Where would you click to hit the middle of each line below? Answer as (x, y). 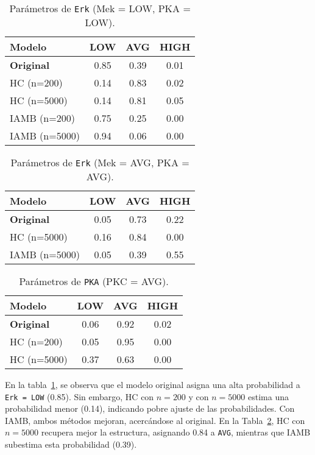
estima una (268, 396)
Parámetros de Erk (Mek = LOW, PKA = (100, 8)
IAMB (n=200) (42, 118)
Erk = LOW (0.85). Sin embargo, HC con (80, 396)
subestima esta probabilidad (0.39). (71, 444)
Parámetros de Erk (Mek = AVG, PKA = (100, 162)
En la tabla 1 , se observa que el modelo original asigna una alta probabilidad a (153, 384)
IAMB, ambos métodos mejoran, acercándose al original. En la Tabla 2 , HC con (155, 420)
